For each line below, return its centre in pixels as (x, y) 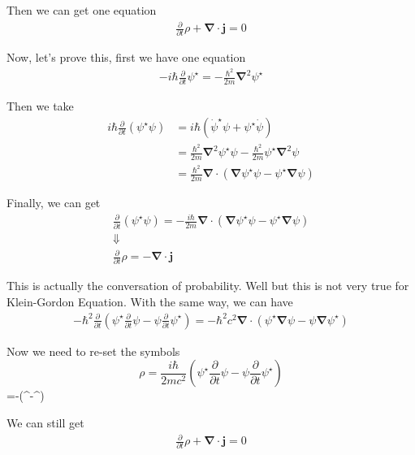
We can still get (45, 422)
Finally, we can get (54, 203)
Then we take (40, 106)
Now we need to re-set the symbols (93, 351)
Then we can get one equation (82, 10)
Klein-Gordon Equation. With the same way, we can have (150, 302)
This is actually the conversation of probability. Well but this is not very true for (208, 286)
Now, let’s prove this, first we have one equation (126, 57)
